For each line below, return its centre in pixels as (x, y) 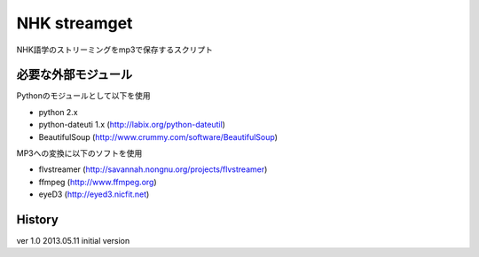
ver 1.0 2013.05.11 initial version (73, 241)
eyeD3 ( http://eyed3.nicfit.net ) (94, 194)
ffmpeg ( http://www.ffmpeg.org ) (98, 182)
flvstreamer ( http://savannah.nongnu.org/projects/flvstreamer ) (153, 169)
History (38, 220)
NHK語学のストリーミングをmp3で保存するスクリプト (114, 50)
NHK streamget (75, 23)
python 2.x (59, 112)
